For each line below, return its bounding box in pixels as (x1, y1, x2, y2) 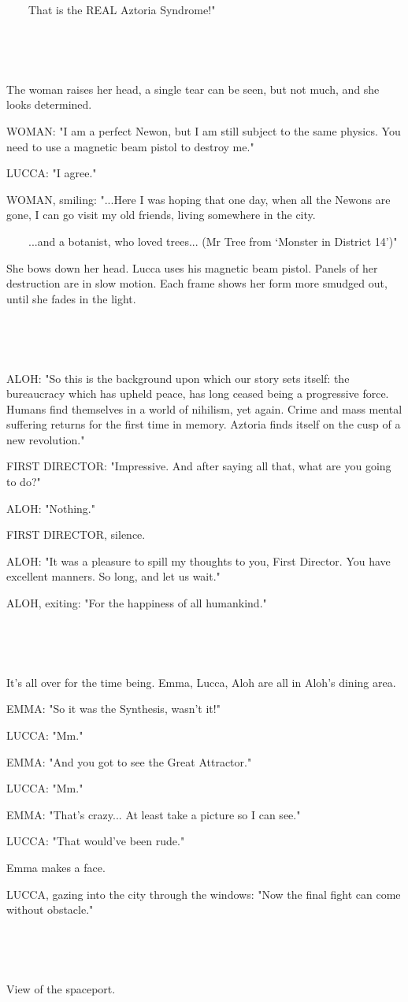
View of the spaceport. (6, 980, 116, 996)
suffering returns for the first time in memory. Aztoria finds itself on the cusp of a (6, 416, 401, 432)
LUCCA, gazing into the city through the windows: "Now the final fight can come (6, 885, 401, 902)
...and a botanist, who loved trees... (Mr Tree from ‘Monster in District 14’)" (28, 232, 398, 249)
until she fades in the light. (6, 290, 136, 306)
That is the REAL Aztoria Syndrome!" (28, 2, 216, 17)
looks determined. (6, 96, 92, 113)
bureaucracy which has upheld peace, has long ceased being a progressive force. (6, 385, 389, 402)
